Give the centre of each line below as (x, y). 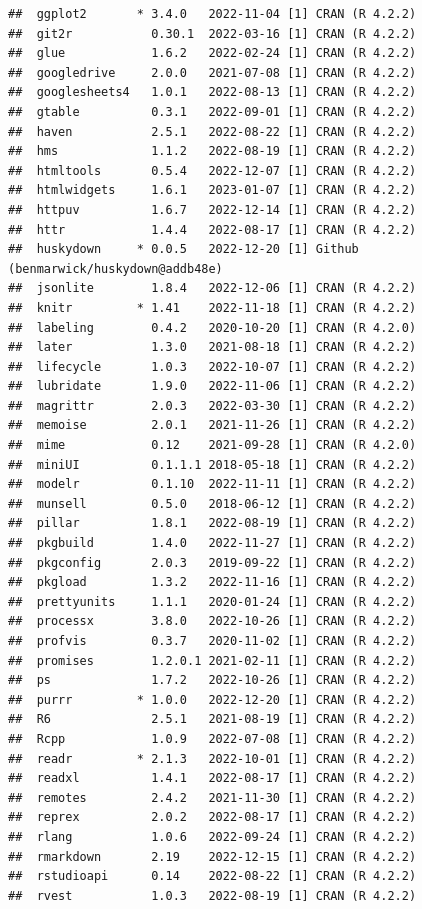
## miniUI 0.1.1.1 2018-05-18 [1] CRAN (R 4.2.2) (212, 464)
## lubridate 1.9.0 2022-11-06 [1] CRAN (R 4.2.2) (212, 386)
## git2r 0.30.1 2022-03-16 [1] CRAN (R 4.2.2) (212, 33)
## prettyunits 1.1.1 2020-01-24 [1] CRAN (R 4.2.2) (212, 601)
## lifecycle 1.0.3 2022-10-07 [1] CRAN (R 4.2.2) (212, 366)
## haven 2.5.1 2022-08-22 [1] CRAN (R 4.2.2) (212, 131)
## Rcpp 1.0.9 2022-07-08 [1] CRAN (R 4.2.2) (212, 738)
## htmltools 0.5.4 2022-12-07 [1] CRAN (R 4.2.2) (212, 170)
